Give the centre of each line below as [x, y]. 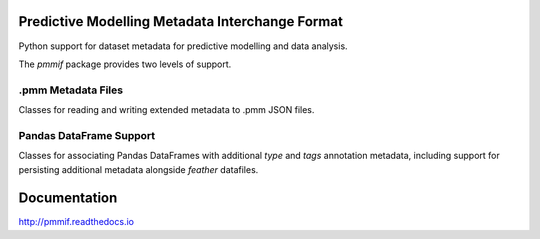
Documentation [68, 198]
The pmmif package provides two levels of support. [125, 64]
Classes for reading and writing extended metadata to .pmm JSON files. [166, 110]
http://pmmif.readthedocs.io [76, 222]
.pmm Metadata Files [71, 90]
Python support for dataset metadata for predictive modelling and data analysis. [183, 46]
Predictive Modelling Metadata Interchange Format [181, 21]
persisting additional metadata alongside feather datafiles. [138, 169]
